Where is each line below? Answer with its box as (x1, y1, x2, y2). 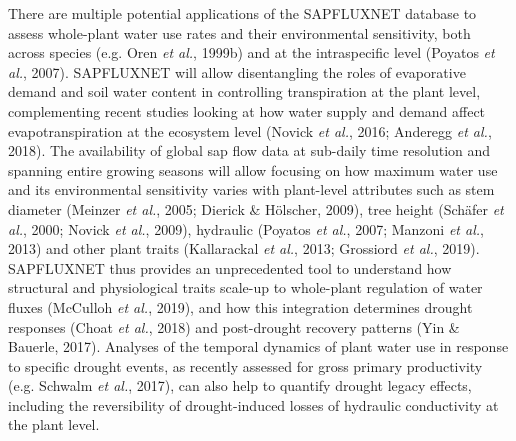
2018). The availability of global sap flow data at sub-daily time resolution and (8, 140, 491, 161)
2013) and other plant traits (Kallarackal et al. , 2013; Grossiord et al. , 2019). (8, 238, 480, 259)
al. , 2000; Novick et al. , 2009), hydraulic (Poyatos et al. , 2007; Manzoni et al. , (8, 218, 484, 239)
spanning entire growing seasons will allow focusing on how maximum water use (8, 159, 498, 180)
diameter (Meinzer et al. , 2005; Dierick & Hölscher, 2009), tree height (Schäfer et (8, 198, 504, 219)
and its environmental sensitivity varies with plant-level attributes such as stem (8, 179, 495, 200)
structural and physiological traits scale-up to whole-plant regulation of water (8, 277, 483, 298)
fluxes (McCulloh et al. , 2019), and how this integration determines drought (8, 296, 473, 317)
